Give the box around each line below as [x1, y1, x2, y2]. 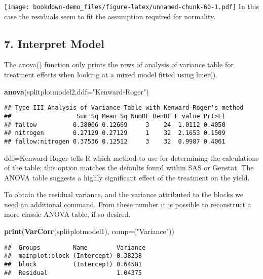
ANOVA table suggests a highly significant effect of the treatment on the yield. [4, 172, 250, 182]
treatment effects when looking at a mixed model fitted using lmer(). [4, 69, 217, 80]
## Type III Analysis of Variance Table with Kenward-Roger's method [4, 104, 244, 112]
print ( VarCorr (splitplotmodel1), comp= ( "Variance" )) [4, 226, 174, 237]
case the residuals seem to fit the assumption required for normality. [4, 11, 216, 21]
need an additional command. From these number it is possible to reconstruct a [4, 199, 251, 209]
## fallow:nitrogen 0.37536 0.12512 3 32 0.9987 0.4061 [4, 137, 226, 145]
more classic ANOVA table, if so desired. [4, 209, 131, 219]
